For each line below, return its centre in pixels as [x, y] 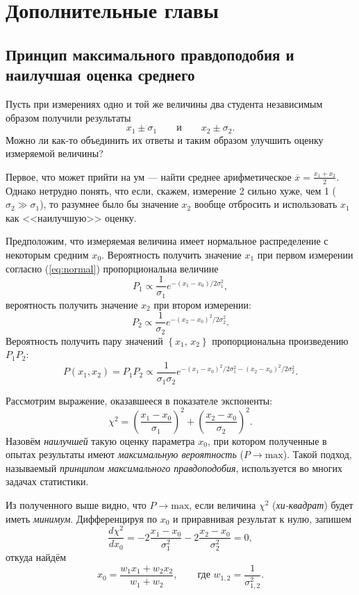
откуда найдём [36, 557]
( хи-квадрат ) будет [313, 504]
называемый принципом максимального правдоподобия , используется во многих [174, 467]
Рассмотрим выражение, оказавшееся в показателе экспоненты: [139, 400]
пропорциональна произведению [280, 340]
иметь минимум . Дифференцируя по [81, 518]
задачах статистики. [47, 481]
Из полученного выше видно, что [76, 504]
